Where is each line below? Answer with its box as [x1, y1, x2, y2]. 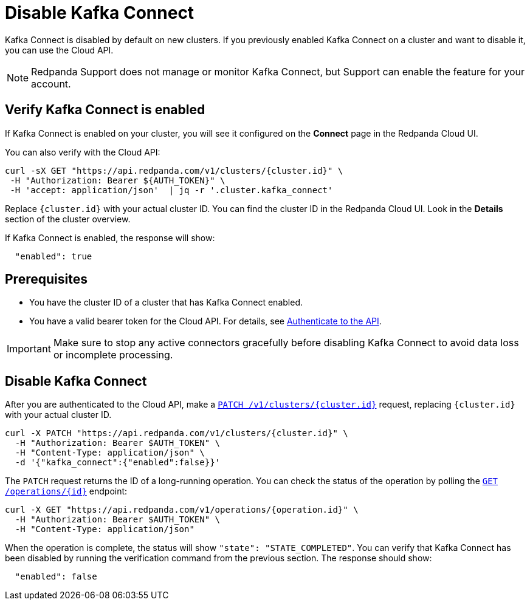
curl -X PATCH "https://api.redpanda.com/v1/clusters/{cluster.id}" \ [5, 428, 348, 439]
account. [31, 77, 71, 90]
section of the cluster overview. [5, 213, 131, 224]
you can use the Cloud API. [5, 44, 114, 55]
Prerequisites [5, 272, 88, 287]
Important [7, 343, 51, 355]
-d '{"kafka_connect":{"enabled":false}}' [15, 457, 221, 468]
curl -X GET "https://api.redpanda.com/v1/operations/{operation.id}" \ [5, 505, 359, 515]
